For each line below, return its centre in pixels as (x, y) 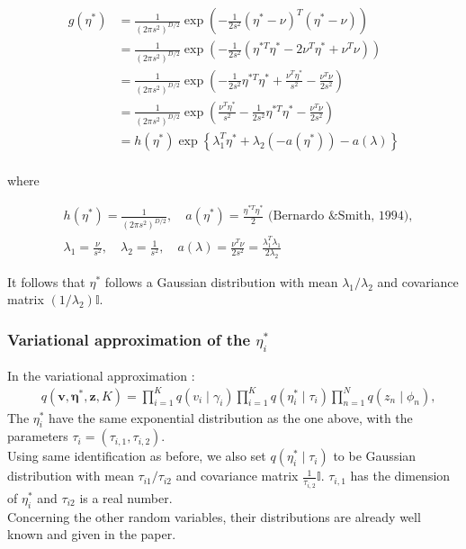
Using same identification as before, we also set (137, 456)
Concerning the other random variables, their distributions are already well (214, 516)
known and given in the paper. (92, 534)
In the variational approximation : (101, 375)
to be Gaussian (375, 456)
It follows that (46, 281)
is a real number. (126, 497)
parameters (38, 436)
